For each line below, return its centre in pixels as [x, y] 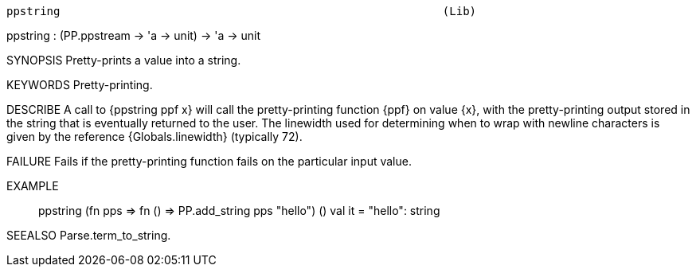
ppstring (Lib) [242, 11]
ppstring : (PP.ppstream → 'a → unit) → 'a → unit [133, 35]
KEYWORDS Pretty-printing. [80, 85]
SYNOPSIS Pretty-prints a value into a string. [124, 60]
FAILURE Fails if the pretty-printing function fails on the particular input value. [209, 161]
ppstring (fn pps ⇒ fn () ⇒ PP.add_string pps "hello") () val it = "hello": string [239, 211]
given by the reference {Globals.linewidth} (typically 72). [154, 136]
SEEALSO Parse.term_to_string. [89, 235]
